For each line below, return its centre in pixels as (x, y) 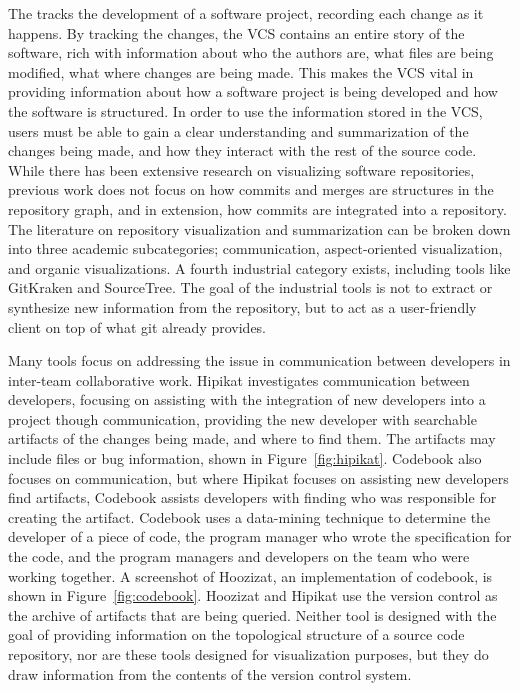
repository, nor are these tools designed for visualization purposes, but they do (248, 654)
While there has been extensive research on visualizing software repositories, (241, 169)
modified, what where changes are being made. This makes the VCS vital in (241, 71)
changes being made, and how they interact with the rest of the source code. (242, 150)
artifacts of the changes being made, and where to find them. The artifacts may (252, 438)
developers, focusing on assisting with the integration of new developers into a (247, 399)
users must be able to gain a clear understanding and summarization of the (238, 130)
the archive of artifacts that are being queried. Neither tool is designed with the (252, 614)
